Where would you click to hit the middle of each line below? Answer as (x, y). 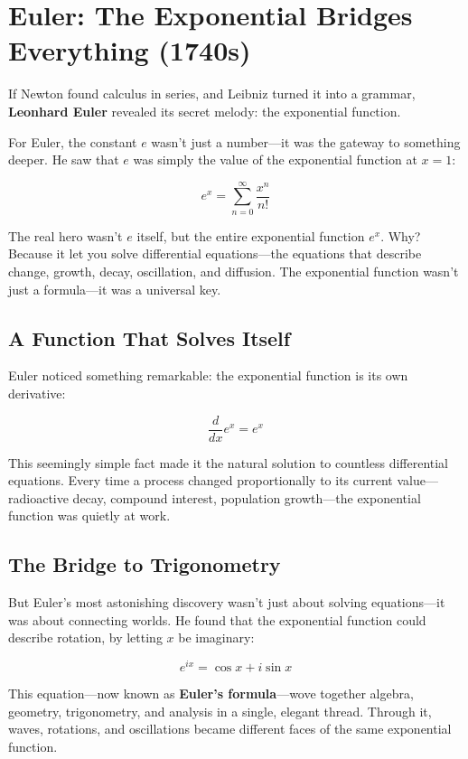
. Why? (401, 235)
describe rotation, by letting (85, 637)
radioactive (38, 497)
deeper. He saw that (64, 159)
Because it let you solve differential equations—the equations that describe (215, 253)
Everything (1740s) (130, 50)
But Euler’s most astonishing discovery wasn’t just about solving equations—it (227, 602)
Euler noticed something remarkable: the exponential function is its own (208, 375)
